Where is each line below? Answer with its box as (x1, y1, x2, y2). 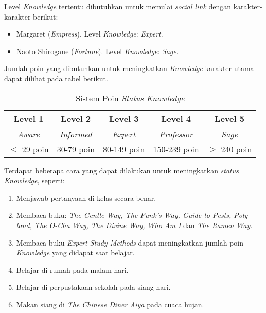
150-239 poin (153, 143, 199, 155)
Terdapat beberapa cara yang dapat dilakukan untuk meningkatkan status (4, 165, 239, 176)
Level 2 (61, 112, 91, 125)
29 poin (22, 143, 49, 155)
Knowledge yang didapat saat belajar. (16, 247, 135, 258)
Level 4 (161, 112, 191, 125)
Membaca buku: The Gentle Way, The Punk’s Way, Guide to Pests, (16, 210, 232, 220)
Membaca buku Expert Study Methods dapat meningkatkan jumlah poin (16, 237, 244, 248)
